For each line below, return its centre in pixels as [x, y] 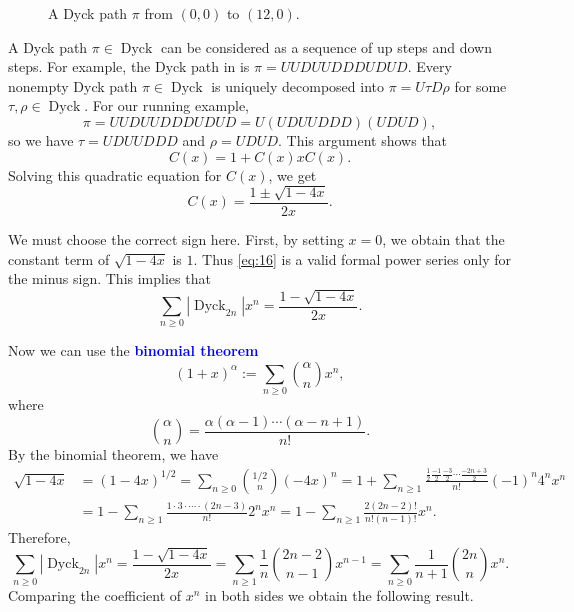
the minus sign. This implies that [109, 278]
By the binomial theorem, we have [113, 454]
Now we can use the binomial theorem [133, 350]
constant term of [59, 258]
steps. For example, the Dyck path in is [129, 66]
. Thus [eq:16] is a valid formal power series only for [352, 258]
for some [480, 85]
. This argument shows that [363, 139]
